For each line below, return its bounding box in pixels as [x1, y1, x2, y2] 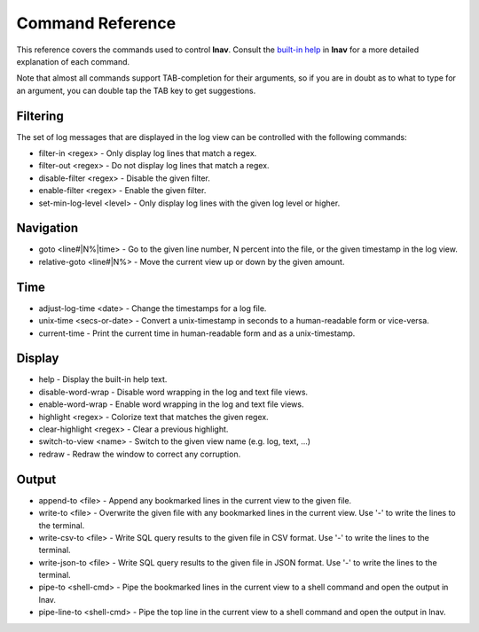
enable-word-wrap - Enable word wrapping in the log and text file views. [38, 399, 305, 410]
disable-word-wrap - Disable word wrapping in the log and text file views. [38, 386, 309, 397]
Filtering [16, 108, 64, 123]
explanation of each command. [16, 56, 130, 66]
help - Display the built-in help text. [38, 374, 168, 385]
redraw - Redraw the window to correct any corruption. [38, 449, 241, 459]
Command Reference [16, 13, 177, 33]
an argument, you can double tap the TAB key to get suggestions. [16, 85, 256, 96]
